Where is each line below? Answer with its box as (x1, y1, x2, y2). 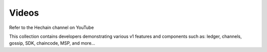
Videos (9, 7, 39, 18)
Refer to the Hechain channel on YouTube (9, 25, 94, 30)
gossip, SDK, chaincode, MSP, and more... (9, 40, 95, 46)
